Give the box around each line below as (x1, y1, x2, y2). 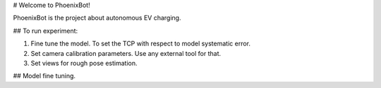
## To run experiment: (13, 27, 78, 35)
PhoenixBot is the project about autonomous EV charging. (13, 14, 181, 22)
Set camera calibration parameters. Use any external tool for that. (30, 49, 222, 57)
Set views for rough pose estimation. (30, 59, 138, 67)
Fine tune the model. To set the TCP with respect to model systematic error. (30, 39, 250, 48)
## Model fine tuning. (13, 72, 76, 80)
